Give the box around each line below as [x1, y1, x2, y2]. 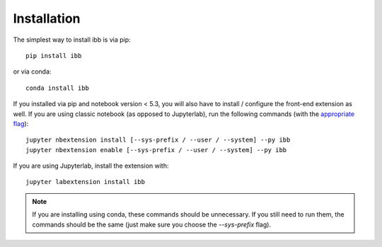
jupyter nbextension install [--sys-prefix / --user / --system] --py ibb [25, 136, 291, 144]
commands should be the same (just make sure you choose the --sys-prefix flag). [32, 220, 272, 229]
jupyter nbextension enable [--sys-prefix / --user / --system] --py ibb [25, 146, 287, 154]
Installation [13, 11, 81, 26]
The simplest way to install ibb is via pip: [13, 35, 131, 44]
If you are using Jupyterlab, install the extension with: [13, 161, 169, 170]
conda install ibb [25, 84, 90, 92]
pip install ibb [25, 52, 82, 59]
